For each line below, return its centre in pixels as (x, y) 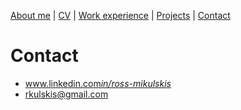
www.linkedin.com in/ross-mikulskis (98, 83)
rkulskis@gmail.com (66, 94)
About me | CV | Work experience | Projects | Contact (120, 15)
